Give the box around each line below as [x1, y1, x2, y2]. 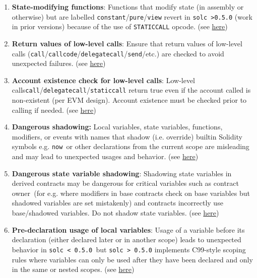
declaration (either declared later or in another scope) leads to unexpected [12, 234, 241, 245]
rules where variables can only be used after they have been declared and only [12, 254, 253, 264]
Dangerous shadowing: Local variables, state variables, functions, [12, 121, 223, 132]
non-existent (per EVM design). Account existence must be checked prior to [12, 95, 247, 105]
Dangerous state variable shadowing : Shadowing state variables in [12, 168, 232, 178]
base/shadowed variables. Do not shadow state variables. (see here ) [12, 207, 219, 218]
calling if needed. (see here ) [12, 104, 96, 115]
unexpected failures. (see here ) [12, 58, 106, 68]
